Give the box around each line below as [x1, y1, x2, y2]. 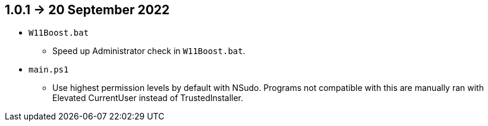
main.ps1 [29, 65, 69, 75]
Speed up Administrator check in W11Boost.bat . [52, 46, 245, 56]
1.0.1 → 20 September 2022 [5, 2, 170, 17]
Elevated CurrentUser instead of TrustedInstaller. [52, 93, 244, 103]
